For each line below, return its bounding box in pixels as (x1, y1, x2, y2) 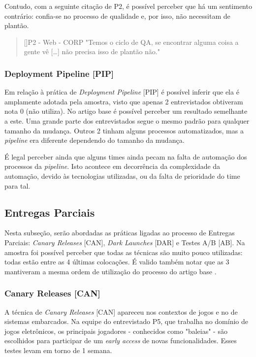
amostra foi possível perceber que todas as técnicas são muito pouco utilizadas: (4, 247, 243, 257)
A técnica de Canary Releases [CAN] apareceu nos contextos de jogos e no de (4, 306, 238, 317)
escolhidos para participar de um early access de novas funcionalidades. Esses (4, 335, 237, 346)
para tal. (4, 180, 31, 191)
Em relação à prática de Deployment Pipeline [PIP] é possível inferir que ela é (4, 87, 239, 97)
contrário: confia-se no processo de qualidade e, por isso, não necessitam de (4, 10, 230, 21)
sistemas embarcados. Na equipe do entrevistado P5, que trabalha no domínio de (4, 316, 248, 326)
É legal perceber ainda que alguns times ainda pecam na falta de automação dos (4, 151, 247, 162)
